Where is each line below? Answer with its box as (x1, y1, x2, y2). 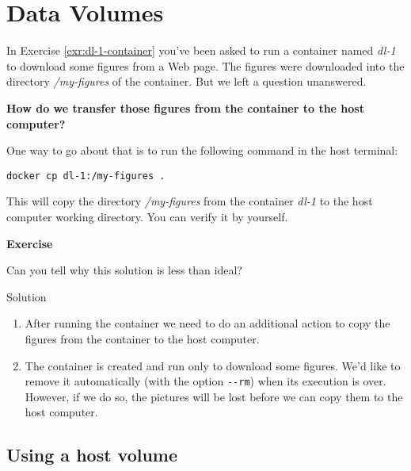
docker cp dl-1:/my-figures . (6, 170, 166, 182)
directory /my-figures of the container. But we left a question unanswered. (6, 73, 367, 90)
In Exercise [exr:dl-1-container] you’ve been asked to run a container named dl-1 (6, 42, 396, 59)
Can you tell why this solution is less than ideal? (6, 262, 242, 278)
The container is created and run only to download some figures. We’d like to (25, 357, 401, 373)
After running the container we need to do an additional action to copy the (25, 315, 390, 331)
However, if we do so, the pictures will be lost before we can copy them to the (25, 388, 403, 404)
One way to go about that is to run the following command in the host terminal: (6, 142, 398, 159)
